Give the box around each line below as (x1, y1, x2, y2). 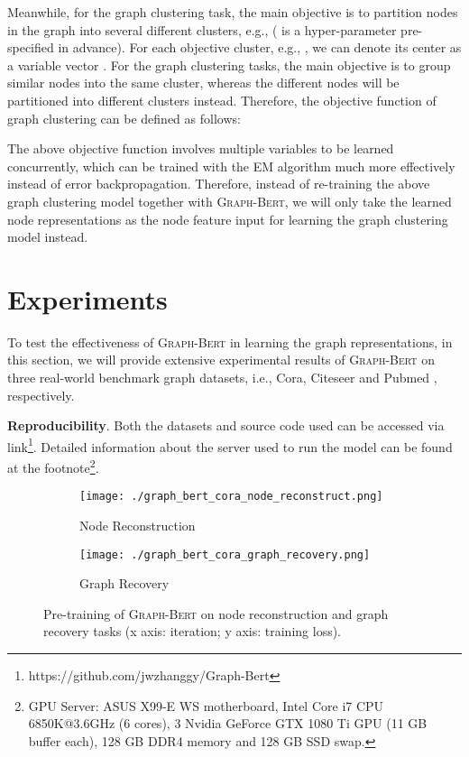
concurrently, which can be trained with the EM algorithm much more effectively (7, 156, 455, 175)
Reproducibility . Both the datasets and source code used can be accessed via (7, 416, 445, 435)
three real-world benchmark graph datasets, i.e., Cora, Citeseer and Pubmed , (7, 368, 437, 387)
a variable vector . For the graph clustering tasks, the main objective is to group (7, 55, 451, 74)
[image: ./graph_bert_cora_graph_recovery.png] (79, 548, 371, 561)
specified (7, 38, 54, 57)
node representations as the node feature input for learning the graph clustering (7, 209, 448, 228)
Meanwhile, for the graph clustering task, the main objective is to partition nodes (7, 3, 458, 21)
